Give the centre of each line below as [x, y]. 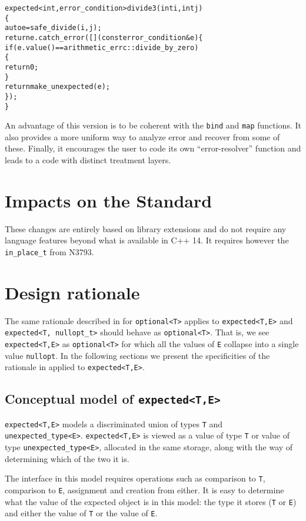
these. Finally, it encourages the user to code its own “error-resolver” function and [153, 148]
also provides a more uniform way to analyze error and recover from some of [142, 136]
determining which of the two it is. [67, 458]
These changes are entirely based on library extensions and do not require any [146, 228]
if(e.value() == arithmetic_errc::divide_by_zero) [102, 47]
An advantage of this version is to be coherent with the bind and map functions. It [153, 125]
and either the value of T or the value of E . [81, 513]
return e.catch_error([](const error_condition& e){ [104, 37]
